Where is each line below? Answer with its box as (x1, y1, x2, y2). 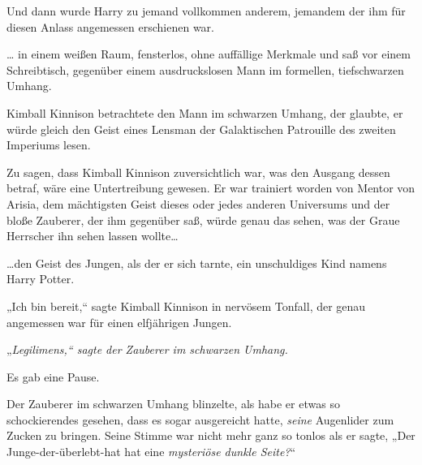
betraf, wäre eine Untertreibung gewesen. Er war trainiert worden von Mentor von (6, 179, 416, 196)
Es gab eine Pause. (6, 368, 100, 385)
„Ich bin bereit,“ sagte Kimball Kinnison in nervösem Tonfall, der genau (6, 297, 366, 314)
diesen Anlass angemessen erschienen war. (6, 18, 214, 35)
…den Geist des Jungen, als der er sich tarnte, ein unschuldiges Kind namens (6, 254, 387, 271)
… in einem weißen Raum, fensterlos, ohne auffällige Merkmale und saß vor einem (6, 45, 411, 62)
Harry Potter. (6, 270, 75, 287)
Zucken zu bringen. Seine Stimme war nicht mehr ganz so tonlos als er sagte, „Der (6, 427, 416, 444)
